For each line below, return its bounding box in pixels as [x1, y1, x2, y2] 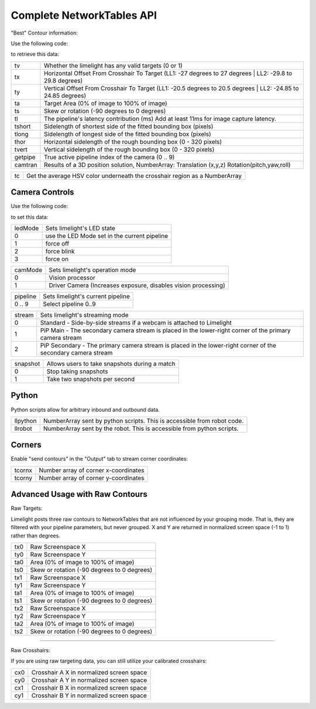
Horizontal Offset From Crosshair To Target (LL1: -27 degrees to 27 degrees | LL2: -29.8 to [44, 69, 293, 77]
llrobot [14, 424, 32, 432]
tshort [14, 122, 31, 130]
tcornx [14, 466, 33, 474]
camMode [14, 266, 43, 274]
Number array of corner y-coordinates [39, 473, 145, 482]
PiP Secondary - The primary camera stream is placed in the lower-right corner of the [40, 342, 276, 350]
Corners [11, 440, 42, 450]
